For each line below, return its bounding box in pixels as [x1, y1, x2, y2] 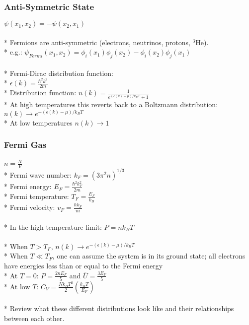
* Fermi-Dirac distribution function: [4, 67, 113, 78]
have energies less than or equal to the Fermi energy [4, 260, 163, 270]
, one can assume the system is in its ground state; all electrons [52, 251, 246, 261]
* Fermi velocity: [4, 202, 55, 212]
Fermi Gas [4, 138, 47, 151]
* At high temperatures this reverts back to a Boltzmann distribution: [4, 99, 218, 109]
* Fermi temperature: [4, 191, 69, 201]
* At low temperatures [4, 117, 73, 128]
